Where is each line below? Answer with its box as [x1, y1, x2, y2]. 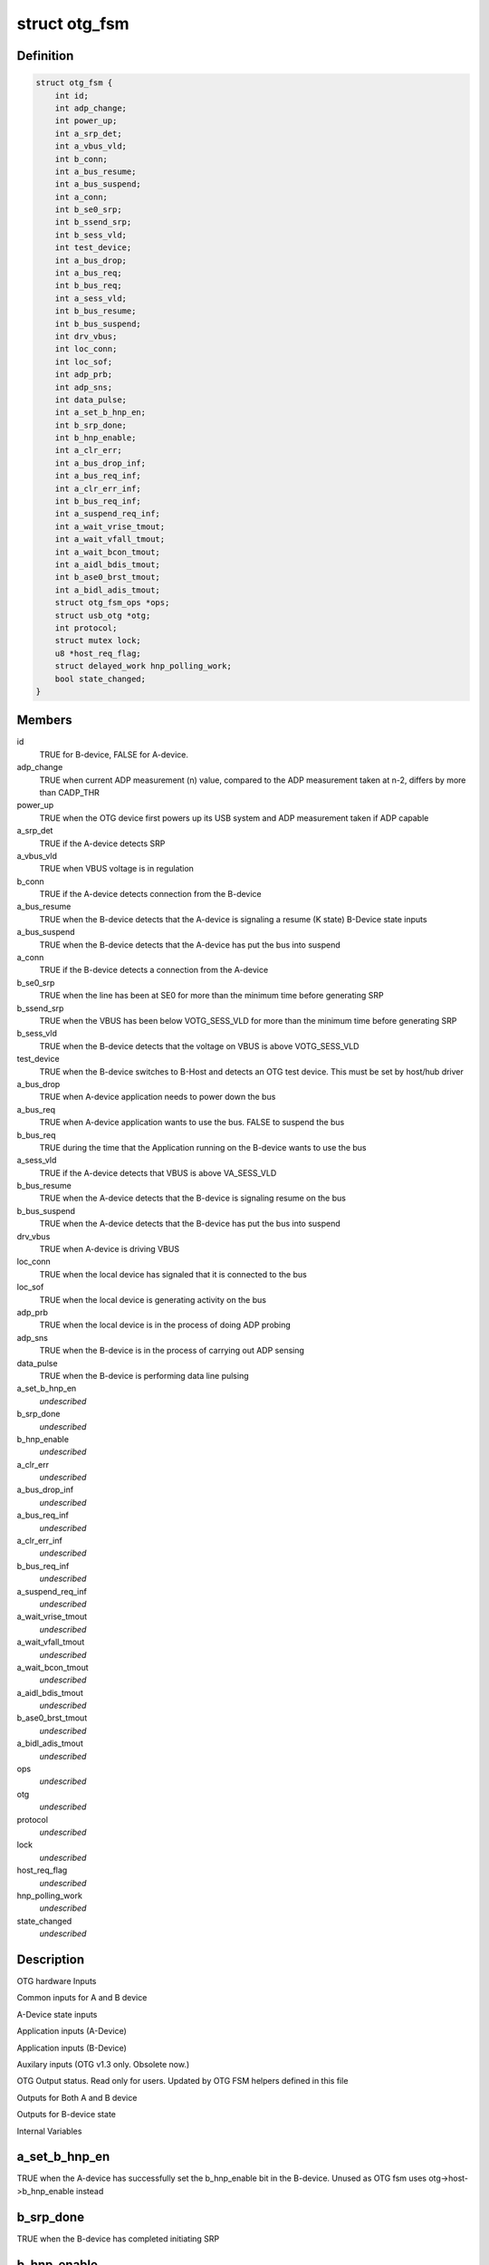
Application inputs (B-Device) [16, 2042, 127, 2053]
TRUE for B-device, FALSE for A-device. [39, 748, 189, 760]
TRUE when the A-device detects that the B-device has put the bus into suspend [39, 1219, 341, 1229]
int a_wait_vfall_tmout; [54, 535, 166, 545]
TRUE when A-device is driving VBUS [39, 1244, 180, 1255]
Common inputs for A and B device [16, 1992, 148, 2003]
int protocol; [54, 622, 118, 633]
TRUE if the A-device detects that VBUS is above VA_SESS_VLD [39, 1167, 277, 1178]
